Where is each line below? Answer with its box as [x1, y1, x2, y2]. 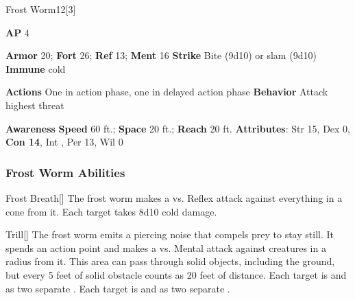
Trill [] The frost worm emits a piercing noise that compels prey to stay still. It [5, 227, 334, 242]
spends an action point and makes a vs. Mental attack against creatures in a [5, 240, 326, 255]
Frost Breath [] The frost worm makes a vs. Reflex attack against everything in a [5, 190, 343, 205]
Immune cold [5, 61, 66, 76]
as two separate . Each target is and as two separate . [5, 281, 230, 295]
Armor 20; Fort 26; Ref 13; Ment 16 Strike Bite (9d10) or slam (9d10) [5, 48, 317, 62]
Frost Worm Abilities [5, 163, 125, 181]
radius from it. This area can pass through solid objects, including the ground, [5, 254, 335, 268]
